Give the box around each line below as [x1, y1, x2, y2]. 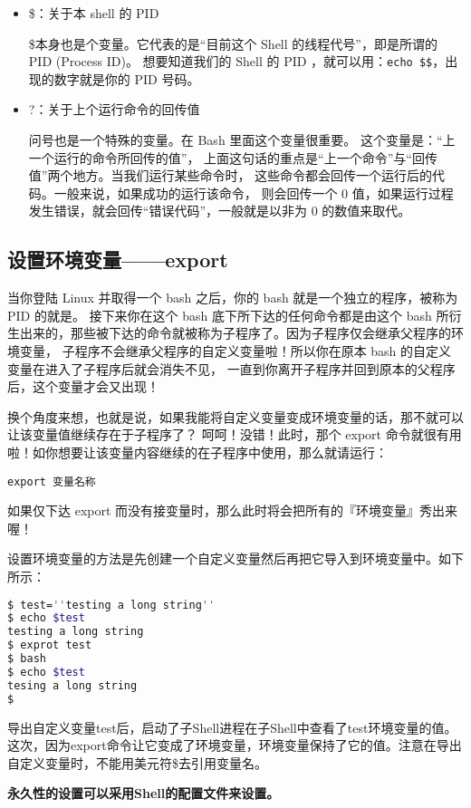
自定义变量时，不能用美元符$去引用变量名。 [7, 753, 267, 772]
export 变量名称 [7, 475, 96, 488]
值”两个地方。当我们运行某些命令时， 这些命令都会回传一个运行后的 [28, 166, 433, 185]
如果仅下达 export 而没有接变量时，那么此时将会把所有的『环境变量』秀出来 [7, 501, 458, 520]
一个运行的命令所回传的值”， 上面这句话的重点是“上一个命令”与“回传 [28, 148, 437, 167]
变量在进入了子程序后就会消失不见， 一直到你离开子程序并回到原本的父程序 [7, 359, 456, 378]
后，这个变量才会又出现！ [7, 377, 159, 396]
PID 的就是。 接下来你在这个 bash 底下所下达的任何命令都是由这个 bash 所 [7, 305, 449, 324]
